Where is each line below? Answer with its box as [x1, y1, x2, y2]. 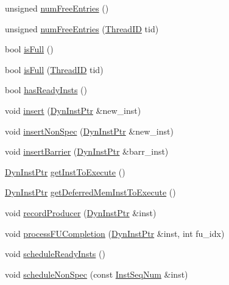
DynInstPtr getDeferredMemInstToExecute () [5, 186, 176, 199]
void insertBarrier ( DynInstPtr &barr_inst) [5, 145, 169, 158]
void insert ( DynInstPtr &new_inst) [5, 104, 141, 116]
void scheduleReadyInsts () [5, 247, 105, 260]
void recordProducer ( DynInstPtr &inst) [5, 206, 157, 219]
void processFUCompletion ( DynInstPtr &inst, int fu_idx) [5, 227, 225, 239]
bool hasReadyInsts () [5, 83, 87, 96]
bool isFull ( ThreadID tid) [5, 63, 104, 76]
